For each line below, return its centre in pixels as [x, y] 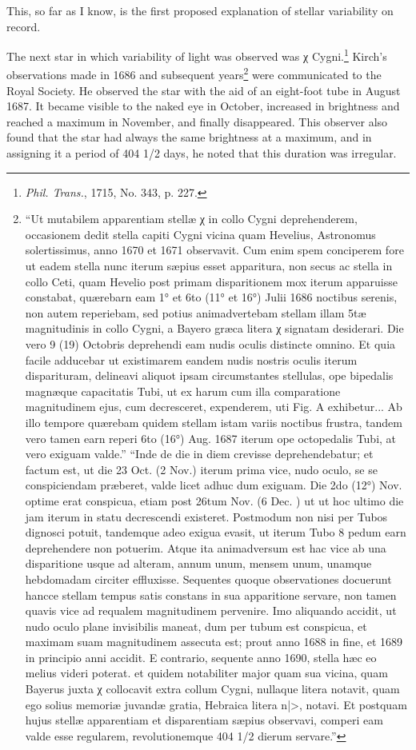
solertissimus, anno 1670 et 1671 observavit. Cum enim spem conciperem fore [214, 250]
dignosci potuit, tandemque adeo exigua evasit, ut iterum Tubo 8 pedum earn [216, 532]
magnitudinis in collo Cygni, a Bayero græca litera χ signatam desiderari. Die [214, 328]
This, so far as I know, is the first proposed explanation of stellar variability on [200, 10]
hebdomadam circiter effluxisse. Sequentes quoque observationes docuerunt [208, 578]
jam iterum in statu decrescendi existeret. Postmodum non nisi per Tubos [206, 516]
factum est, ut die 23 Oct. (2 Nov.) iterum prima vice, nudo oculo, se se [201, 469]
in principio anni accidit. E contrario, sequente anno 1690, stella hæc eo [201, 657]
